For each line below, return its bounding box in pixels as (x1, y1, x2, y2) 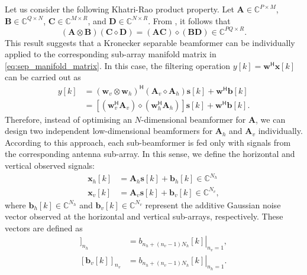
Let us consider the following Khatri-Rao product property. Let (5, 3, 234, 15)
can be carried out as (5, 71, 81, 83)
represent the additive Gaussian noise (145, 198, 281, 211)
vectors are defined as (5, 221, 83, 234)
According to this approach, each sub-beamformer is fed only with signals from (5, 136, 291, 148)
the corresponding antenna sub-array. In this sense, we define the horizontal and (5, 148, 295, 160)
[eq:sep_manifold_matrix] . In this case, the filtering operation (5, 59, 231, 71)
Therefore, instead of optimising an (5, 113, 132, 125)
